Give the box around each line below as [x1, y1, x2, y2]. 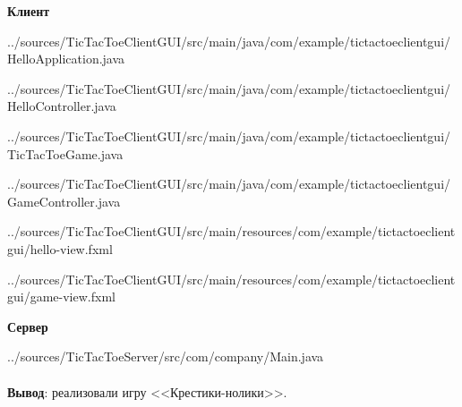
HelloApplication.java [7, 49, 125, 68]
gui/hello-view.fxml [7, 239, 113, 258]
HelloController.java [7, 97, 116, 115]
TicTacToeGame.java [7, 144, 124, 163]
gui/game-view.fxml [7, 287, 115, 306]
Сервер [7, 317, 48, 335]
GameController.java [7, 191, 121, 210]
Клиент [7, 2, 50, 20]
